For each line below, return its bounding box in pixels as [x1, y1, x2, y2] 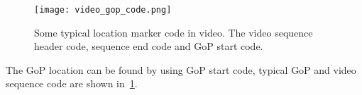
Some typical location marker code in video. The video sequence [34, 25, 313, 39]
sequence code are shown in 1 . [6, 76, 138, 91]
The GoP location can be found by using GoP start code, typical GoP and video [6, 62, 356, 77]
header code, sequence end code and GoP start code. [34, 39, 263, 53]
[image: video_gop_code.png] [34, 5, 172, 15]
